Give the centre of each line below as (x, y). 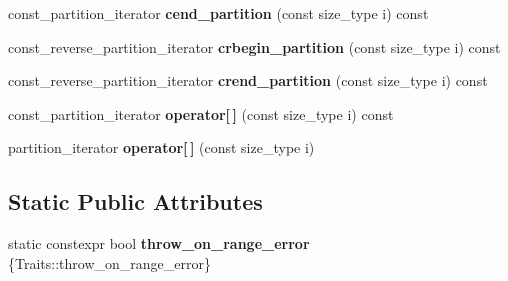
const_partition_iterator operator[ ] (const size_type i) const (201, 113)
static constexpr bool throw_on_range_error (159, 243)
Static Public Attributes (135, 201)
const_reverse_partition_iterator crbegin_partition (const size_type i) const (254, 46)
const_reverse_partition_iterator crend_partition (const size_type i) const (248, 80)
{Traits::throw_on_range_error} (109, 262)
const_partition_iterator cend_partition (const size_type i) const (218, 13)
